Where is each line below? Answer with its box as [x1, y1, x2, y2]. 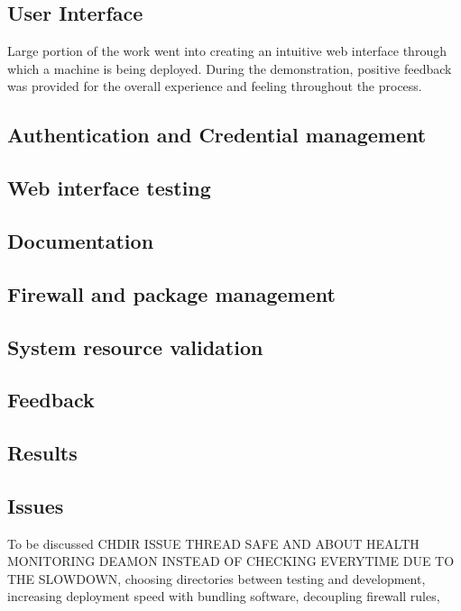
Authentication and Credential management [7, 121, 427, 149]
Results [7, 439, 78, 467]
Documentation [7, 226, 154, 254]
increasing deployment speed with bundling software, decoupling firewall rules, [7, 587, 440, 606]
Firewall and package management [7, 279, 336, 307]
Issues [7, 491, 64, 519]
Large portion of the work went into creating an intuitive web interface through [7, 41, 447, 60]
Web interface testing [7, 174, 211, 202]
